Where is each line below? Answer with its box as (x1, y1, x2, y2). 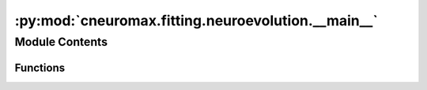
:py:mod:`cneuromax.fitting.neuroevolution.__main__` (14, 12, 379, 29)
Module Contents (14, 35, 108, 49)
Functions (14, 61, 66, 74)
